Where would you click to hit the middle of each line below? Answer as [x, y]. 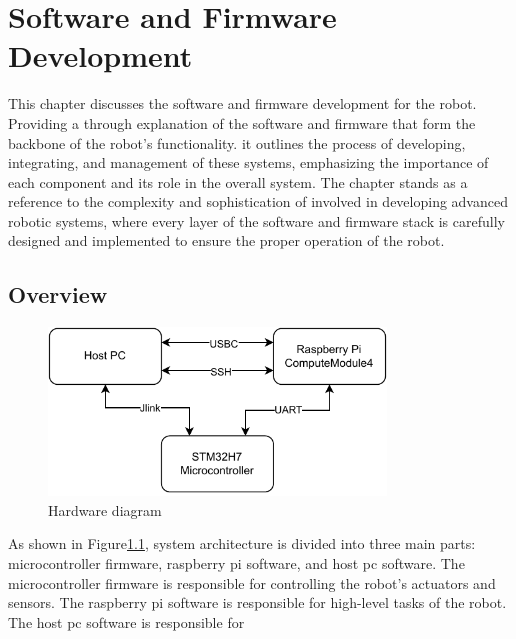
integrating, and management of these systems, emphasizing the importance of [248, 162]
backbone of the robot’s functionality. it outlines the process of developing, [237, 142]
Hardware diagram [105, 509]
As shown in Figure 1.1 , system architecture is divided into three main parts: [242, 543]
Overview [58, 294]
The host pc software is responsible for [126, 621]
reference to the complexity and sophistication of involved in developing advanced [258, 201]
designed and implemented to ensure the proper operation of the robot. [226, 240]
